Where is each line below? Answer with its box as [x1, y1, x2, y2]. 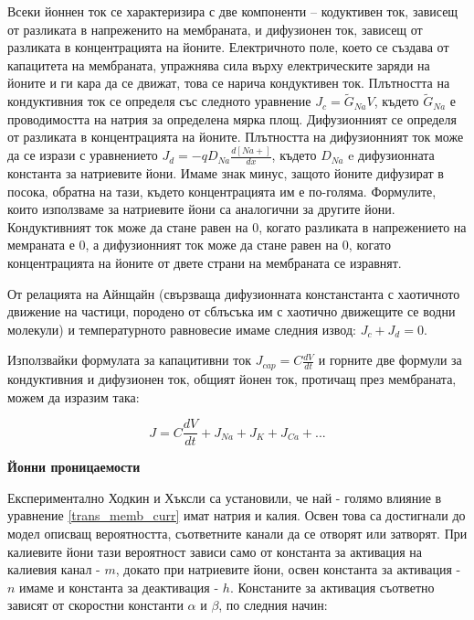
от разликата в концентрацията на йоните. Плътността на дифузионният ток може [7, 127, 464, 146]
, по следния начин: [218, 595, 328, 615]
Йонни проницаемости [7, 457, 141, 476]
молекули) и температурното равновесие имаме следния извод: [7, 319, 356, 338]
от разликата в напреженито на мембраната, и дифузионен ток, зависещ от [7, 19, 423, 38]
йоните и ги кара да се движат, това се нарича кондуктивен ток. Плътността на [7, 73, 450, 92]
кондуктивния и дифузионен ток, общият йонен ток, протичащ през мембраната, [7, 369, 457, 388]
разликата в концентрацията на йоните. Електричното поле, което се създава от [7, 37, 449, 57]
